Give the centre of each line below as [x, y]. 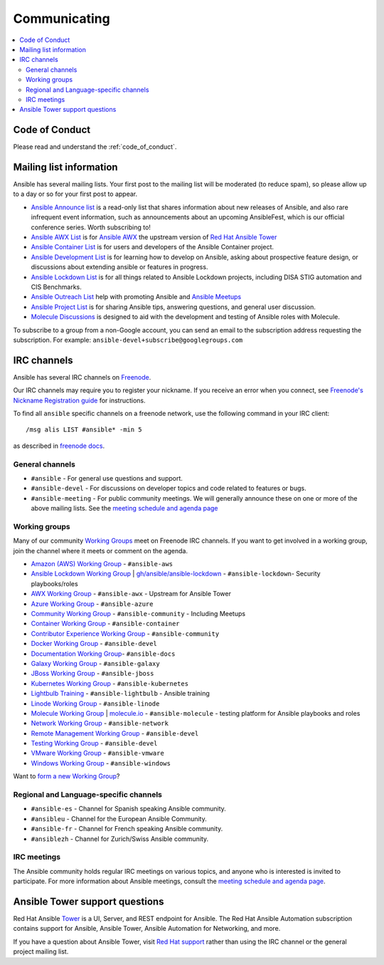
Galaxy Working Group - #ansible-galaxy [95, 663]
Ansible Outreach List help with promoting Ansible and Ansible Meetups [136, 297]
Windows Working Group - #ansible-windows [101, 763]
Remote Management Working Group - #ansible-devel [115, 733]
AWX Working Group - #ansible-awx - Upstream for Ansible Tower [131, 594]
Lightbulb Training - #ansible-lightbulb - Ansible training [120, 694]
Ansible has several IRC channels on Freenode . [82, 377]
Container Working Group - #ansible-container [106, 624]
